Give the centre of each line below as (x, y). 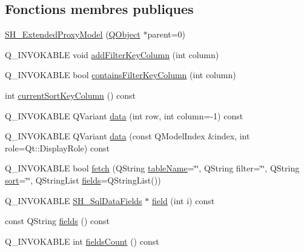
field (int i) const (183, 200)
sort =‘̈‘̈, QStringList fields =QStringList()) (83, 180)
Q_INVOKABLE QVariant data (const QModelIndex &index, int (127, 136)
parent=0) (167, 34)
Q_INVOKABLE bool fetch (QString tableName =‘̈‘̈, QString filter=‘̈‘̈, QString (152, 168)
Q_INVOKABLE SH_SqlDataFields (74, 200)
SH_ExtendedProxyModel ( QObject (73, 34)
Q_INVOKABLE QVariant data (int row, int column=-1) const (124, 115)
